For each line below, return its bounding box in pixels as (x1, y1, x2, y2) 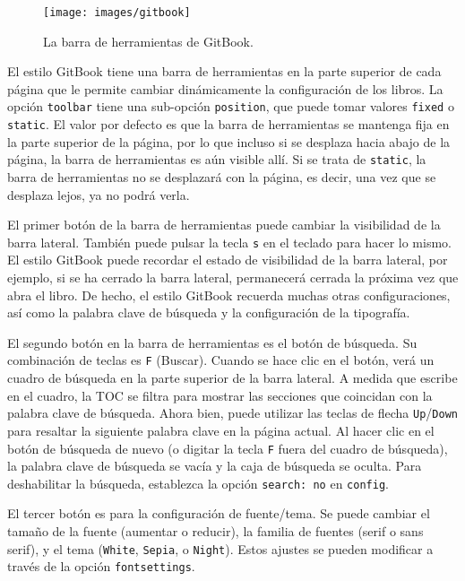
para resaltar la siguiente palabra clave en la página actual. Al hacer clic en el (7, 421, 435, 439)
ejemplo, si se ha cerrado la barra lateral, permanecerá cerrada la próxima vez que (7, 268, 459, 287)
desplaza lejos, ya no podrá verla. (7, 185, 190, 204)
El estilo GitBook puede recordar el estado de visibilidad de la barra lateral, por (7, 250, 448, 269)
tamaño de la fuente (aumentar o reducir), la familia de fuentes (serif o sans (7, 522, 424, 540)
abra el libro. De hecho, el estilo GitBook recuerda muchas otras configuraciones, (7, 285, 451, 304)
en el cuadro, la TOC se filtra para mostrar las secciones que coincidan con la (7, 386, 433, 404)
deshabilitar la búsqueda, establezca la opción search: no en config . (7, 473, 389, 492)
